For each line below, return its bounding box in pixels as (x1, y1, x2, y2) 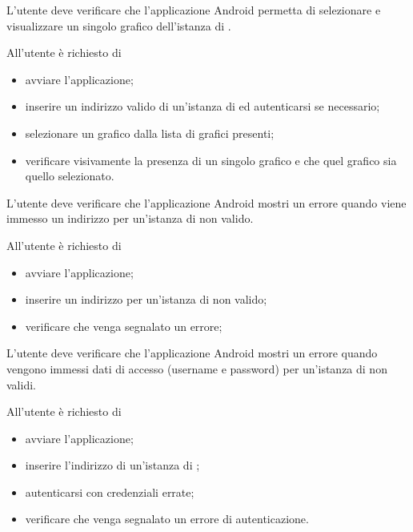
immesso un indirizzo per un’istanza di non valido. (6, 210, 254, 227)
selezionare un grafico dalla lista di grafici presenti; (25, 124, 275, 141)
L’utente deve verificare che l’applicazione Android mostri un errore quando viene (6, 194, 407, 211)
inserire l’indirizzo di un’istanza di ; (25, 457, 200, 474)
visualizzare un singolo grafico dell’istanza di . (6, 17, 231, 34)
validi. (6, 376, 36, 393)
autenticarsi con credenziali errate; (25, 483, 194, 500)
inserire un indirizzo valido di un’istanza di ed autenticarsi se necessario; (25, 98, 380, 115)
